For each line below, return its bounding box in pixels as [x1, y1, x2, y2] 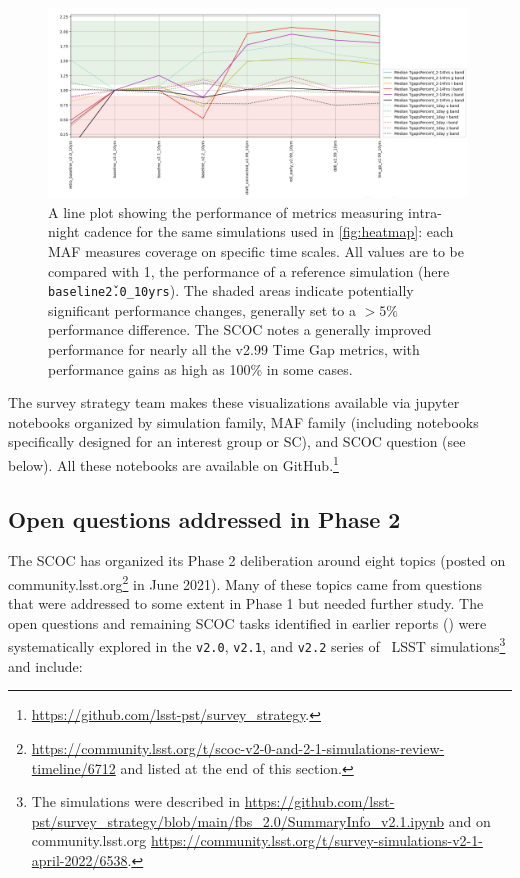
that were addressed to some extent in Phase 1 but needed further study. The [8, 593, 484, 614]
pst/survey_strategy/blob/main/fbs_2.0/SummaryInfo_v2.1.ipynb [31, 810, 445, 831]
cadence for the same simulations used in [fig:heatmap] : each [84, 221, 454, 242]
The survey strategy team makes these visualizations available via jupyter [8, 392, 460, 413]
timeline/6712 [31, 757, 116, 778]
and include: [8, 655, 83, 676]
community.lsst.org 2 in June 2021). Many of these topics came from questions [8, 571, 483, 594]
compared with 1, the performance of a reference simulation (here [48, 260, 450, 281]
